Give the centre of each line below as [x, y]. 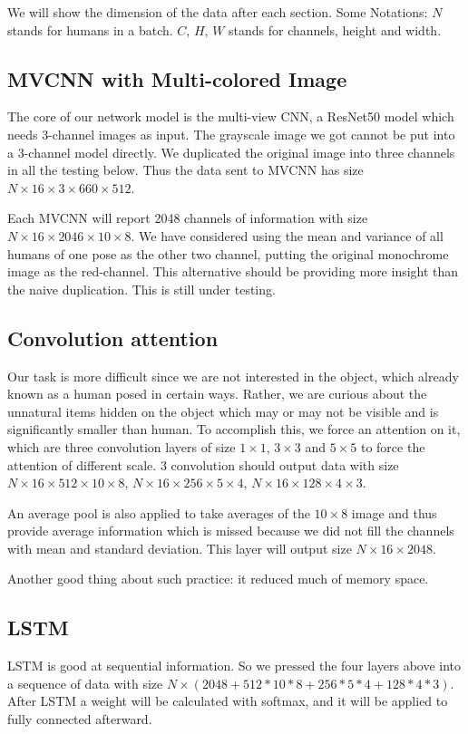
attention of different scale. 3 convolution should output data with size [203, 464]
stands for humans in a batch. [90, 29]
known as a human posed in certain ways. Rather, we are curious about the [217, 394]
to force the [393, 446]
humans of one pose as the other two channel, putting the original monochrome [228, 253]
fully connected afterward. [80, 719]
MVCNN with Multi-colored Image [177, 78]
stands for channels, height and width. [335, 29]
